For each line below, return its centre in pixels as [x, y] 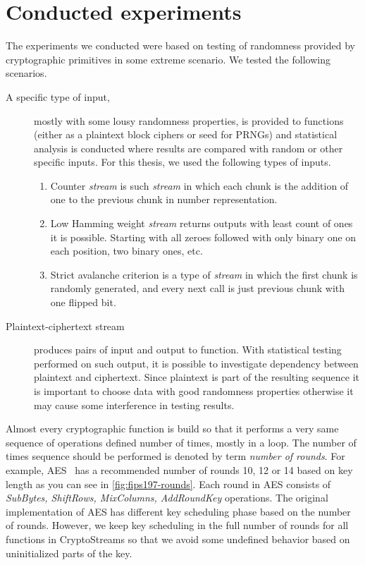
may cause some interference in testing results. [134, 405]
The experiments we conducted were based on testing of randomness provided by [180, 45]
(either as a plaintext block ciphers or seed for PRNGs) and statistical [186, 134]
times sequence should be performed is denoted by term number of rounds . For [175, 456]
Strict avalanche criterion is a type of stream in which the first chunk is [204, 274]
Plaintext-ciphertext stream [65, 326]
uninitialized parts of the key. [69, 553]
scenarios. [26, 73]
